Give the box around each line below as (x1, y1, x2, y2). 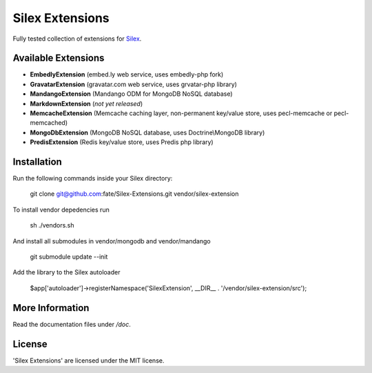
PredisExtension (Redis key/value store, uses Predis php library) (30, 138, 214, 146)
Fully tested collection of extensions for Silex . (12, 34, 142, 43)
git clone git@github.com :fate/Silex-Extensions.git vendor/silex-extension (30, 190, 239, 198)
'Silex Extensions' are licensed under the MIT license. (12, 356, 165, 365)
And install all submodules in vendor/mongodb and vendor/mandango (12, 236, 211, 245)
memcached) (30, 119, 68, 127)
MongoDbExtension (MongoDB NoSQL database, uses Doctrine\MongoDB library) (30, 128, 265, 137)
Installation (12, 156, 62, 168)
